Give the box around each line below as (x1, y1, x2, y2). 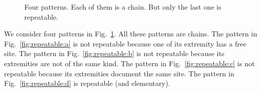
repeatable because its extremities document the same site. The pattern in (4, 68, 235, 78)
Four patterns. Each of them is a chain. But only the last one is (24, 2, 222, 12)
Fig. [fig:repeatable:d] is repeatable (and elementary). (4, 78, 170, 88)
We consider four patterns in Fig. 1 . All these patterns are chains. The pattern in (4, 28, 257, 39)
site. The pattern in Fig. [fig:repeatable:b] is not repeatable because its (4, 48, 225, 59)
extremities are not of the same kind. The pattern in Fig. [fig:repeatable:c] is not (4, 58, 255, 68)
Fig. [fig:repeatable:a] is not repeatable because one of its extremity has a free (4, 38, 246, 49)
